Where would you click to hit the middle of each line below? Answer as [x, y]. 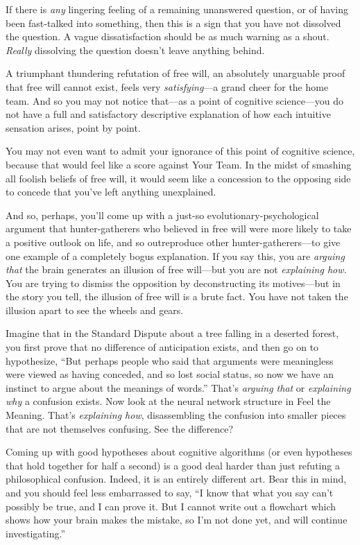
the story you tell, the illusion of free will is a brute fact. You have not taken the [177, 296]
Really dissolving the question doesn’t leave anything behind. [135, 50]
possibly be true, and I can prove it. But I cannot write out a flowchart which [171, 506]
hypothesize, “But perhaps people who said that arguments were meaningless [170, 360]
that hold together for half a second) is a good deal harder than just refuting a [173, 465]
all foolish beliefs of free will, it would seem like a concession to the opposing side [178, 178]
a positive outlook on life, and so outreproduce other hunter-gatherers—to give [173, 242]
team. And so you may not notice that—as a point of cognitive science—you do [175, 100]
